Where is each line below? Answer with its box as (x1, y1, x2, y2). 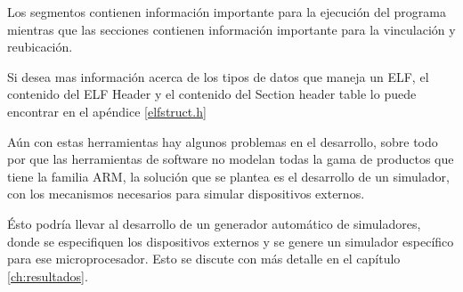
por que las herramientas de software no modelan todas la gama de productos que (7, 150, 454, 168)
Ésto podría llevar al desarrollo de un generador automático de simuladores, (7, 214, 421, 232)
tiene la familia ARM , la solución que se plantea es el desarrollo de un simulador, (7, 166, 450, 185)
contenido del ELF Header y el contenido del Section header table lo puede (7, 85, 417, 103)
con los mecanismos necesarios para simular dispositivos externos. (7, 184, 365, 203)
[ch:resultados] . (7, 266, 88, 285)
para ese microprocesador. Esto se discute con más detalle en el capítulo (7, 249, 401, 268)
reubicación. (7, 37, 73, 56)
